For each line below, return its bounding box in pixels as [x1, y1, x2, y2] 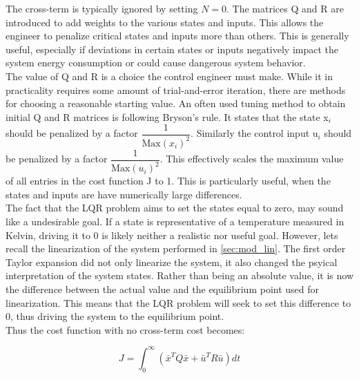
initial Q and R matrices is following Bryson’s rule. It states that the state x [6, 109, 329, 124]
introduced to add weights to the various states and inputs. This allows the [6, 15, 324, 29]
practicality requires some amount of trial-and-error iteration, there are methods [6, 82, 346, 97]
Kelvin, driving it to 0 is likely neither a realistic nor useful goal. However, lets [6, 227, 338, 242]
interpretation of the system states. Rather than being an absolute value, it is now [6, 268, 353, 283]
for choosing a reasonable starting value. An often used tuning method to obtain [6, 96, 346, 111]
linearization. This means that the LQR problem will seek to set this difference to [6, 295, 351, 310]
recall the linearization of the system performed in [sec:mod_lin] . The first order [6, 241, 346, 256]
